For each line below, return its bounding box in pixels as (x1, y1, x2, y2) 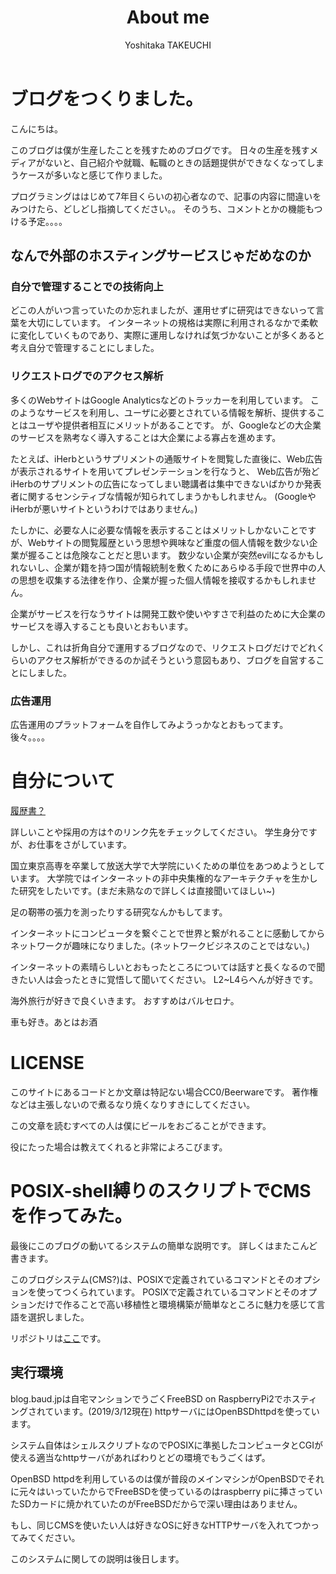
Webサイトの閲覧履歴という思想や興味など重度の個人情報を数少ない (27, 536, 310, 548)
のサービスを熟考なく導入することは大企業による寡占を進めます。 (10, 431, 282, 443)
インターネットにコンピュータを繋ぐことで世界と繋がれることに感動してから (10, 927, 326, 939)
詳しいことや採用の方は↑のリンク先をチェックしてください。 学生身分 (10, 826, 300, 838)
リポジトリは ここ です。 (10, 1332, 107, 1344)
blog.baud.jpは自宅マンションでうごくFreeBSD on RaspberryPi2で (10, 1392, 283, 1405)
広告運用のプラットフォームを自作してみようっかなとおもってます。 (10, 718, 289, 730)
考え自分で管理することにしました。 (10, 342, 160, 354)
